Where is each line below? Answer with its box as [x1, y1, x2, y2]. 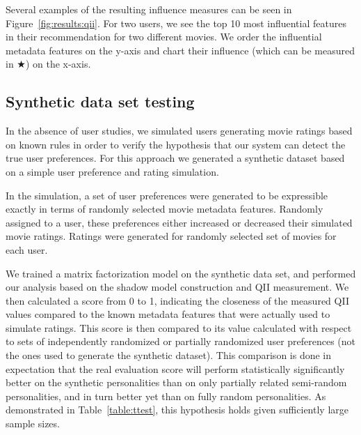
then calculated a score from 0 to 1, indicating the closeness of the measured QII [6, 293, 349, 307]
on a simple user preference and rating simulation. [6, 164, 219, 178]
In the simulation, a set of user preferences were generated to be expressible [6, 188, 328, 202]
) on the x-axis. [25, 56, 91, 71]
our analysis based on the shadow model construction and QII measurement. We [6, 280, 349, 294]
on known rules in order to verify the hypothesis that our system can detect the [6, 137, 346, 151]
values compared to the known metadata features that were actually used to [6, 307, 330, 321]
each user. [6, 242, 48, 257]
